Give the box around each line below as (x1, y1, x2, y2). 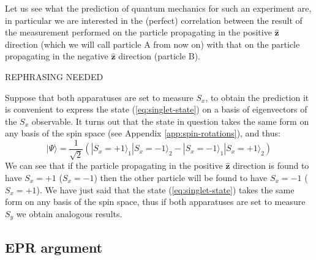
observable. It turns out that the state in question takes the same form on (31, 114, 309, 127)
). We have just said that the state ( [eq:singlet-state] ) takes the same (36, 183, 295, 196)
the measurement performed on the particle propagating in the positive (5, 26, 272, 39)
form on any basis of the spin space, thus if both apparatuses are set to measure (5, 195, 306, 208)
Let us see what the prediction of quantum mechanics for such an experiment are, (5, 2, 312, 14)
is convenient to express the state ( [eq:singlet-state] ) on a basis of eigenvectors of (5, 103, 307, 116)
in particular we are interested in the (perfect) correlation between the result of (5, 13, 303, 26)
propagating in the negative (5, 50, 108, 62)
